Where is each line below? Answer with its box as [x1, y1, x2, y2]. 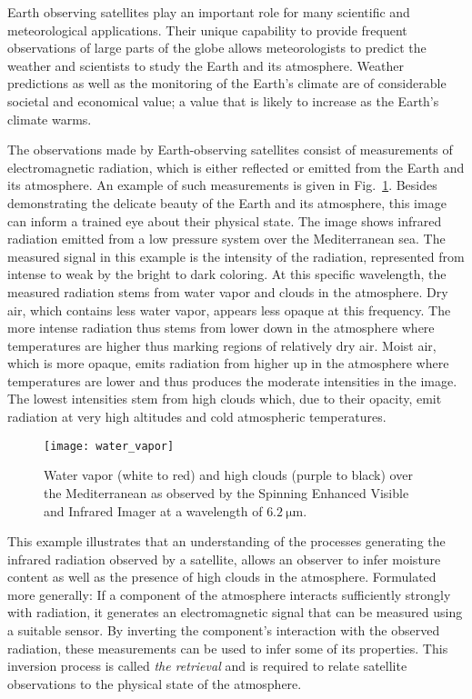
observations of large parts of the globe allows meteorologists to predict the [7, 38, 427, 57]
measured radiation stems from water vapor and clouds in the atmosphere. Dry [7, 282, 448, 301]
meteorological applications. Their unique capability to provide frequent [7, 20, 407, 39]
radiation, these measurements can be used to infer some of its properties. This [7, 638, 448, 657]
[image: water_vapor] [44, 439, 175, 453]
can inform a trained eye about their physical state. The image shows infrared [7, 211, 442, 230]
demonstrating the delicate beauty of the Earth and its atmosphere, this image [7, 193, 447, 212]
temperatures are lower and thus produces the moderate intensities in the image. [7, 371, 457, 390]
